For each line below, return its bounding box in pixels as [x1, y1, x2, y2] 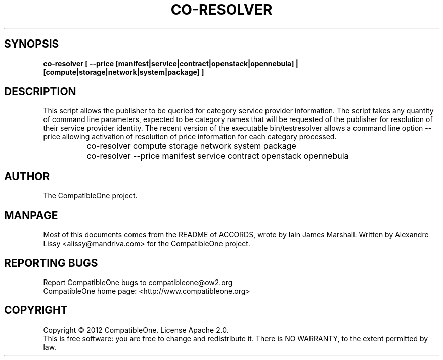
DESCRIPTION [4, 85, 76, 98]
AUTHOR [4, 170, 50, 183]
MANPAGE [4, 209, 58, 222]
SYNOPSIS [4, 37, 59, 51]
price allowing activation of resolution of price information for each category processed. [43, 132, 337, 141]
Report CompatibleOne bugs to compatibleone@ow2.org [43, 277, 233, 287]
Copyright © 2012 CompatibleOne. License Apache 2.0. [43, 325, 229, 334]
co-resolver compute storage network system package [86, 141, 296, 151]
